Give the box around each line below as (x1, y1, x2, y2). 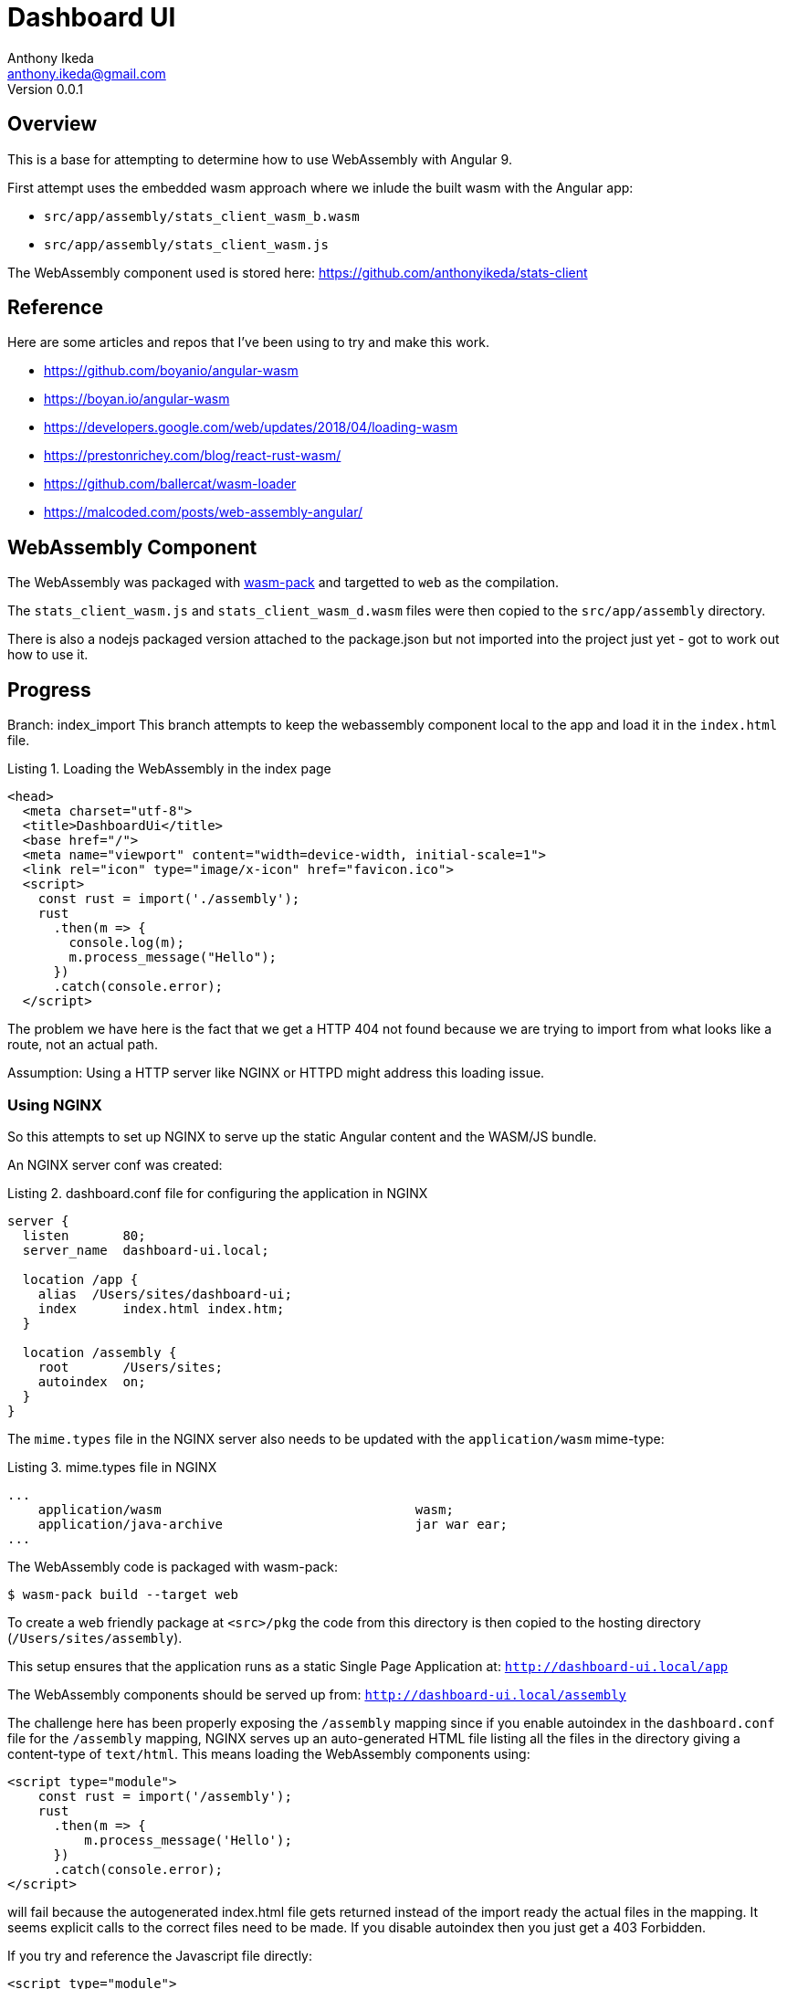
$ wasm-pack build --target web (7, 1586, 238, 1602)
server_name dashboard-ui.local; (22, 1242, 269, 1258)
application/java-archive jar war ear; (37, 1516, 508, 1531)
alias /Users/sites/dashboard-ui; (37, 1286, 292, 1301)
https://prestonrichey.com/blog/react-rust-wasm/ (44, 447, 341, 464)
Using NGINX (7, 1095, 102, 1114)
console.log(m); (68, 935, 184, 951)
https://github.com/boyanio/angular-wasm (44, 363, 299, 379)
